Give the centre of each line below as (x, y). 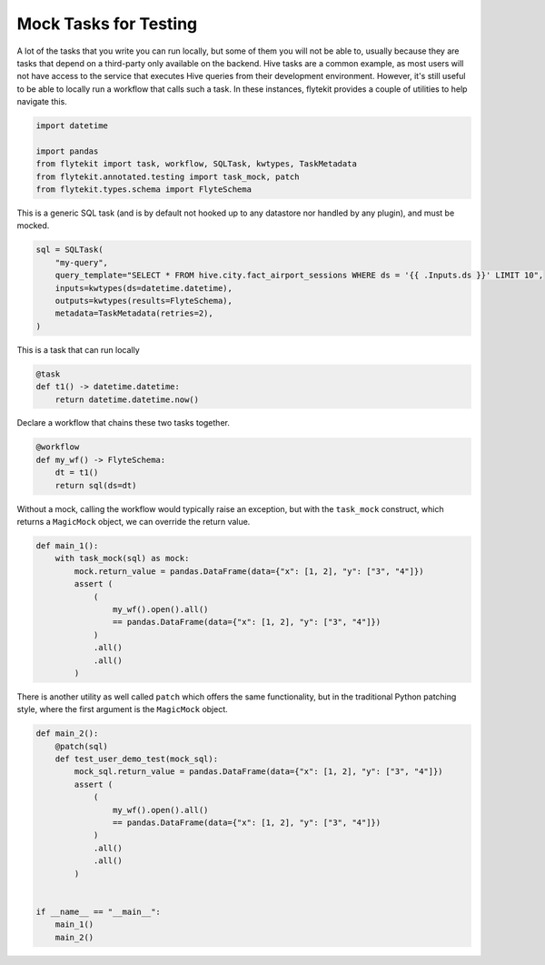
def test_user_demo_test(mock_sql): (136, 759)
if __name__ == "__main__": (98, 911)
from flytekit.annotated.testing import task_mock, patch (168, 176)
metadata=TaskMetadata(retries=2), (134, 313)
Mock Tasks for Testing (107, 24)
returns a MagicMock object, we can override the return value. (134, 522)
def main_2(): (67, 734)
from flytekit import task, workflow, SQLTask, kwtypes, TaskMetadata (197, 164)
